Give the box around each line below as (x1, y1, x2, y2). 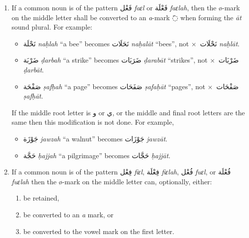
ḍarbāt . (23, 64, 44, 74)
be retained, (23, 193, 59, 203)
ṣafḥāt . (23, 91, 43, 101)
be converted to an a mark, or (23, 209, 114, 219)
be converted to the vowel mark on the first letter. (23, 226, 174, 236)
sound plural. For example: (11, 22, 92, 32)
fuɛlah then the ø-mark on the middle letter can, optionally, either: (11, 176, 212, 186)
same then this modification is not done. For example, (11, 117, 174, 127)
